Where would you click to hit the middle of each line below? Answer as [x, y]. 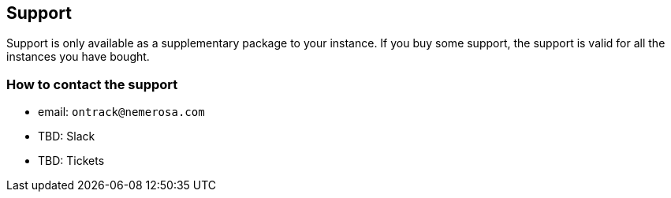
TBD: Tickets [71, 161]
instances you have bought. [78, 57]
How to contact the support [92, 84]
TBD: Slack [67, 136]
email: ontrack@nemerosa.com [121, 112]
